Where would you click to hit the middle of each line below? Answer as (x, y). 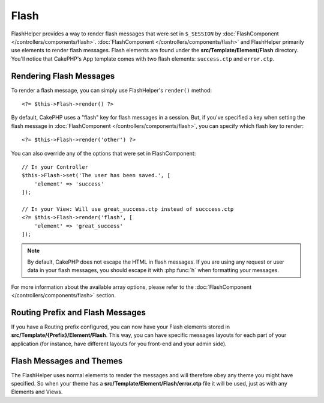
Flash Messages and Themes (67, 361)
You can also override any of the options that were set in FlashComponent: (103, 153)
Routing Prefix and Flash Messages (79, 312)
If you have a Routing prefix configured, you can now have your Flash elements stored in (121, 327)
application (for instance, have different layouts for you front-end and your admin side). (119, 344)
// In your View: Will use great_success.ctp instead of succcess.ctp (128, 209)
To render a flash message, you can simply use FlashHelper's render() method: (112, 90)
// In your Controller (55, 167)
